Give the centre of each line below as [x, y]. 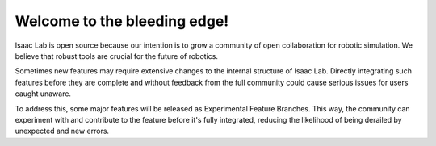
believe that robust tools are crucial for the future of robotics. [116, 56]
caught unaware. [43, 94]
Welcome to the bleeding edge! [122, 21]
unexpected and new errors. [62, 131]
